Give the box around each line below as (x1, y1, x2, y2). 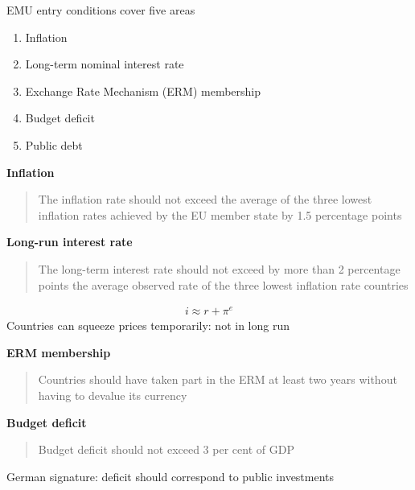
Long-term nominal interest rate (25, 56, 184, 72)
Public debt (25, 136, 83, 153)
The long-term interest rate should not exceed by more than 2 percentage (38, 260, 401, 277)
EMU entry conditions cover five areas (6, 2, 195, 18)
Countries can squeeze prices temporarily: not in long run (6, 317, 290, 334)
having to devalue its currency (38, 387, 187, 404)
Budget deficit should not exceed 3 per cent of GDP (38, 441, 294, 458)
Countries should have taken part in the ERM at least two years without (38, 371, 397, 388)
